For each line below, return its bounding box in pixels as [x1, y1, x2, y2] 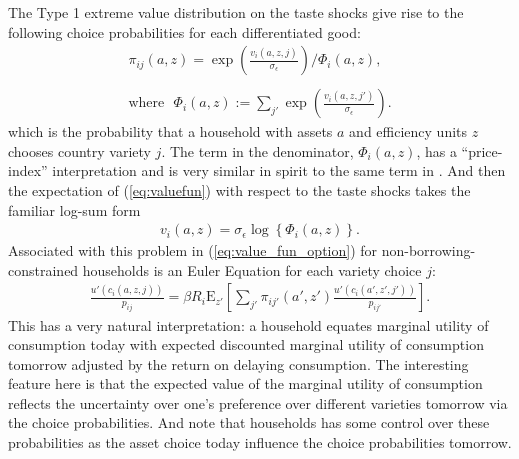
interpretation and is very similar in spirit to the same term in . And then [52, 160, 506, 181]
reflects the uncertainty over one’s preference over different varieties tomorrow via [8, 392, 508, 413]
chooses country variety [8, 140, 151, 161]
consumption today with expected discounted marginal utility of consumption [8, 334, 484, 355]
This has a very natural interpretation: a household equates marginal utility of [8, 314, 489, 335]
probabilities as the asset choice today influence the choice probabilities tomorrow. [8, 432, 512, 453]
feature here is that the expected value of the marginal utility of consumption [8, 373, 483, 394]
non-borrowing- [381, 240, 476, 261]
